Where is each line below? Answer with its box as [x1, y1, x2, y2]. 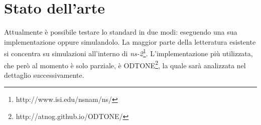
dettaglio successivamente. [4, 69, 84, 80]
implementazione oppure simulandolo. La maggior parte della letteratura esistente [4, 36, 256, 47]
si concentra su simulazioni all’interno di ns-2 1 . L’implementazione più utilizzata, [4, 47, 253, 58]
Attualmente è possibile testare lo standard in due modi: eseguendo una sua [4, 27, 237, 37]
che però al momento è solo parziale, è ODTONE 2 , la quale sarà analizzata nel [4, 58, 246, 70]
